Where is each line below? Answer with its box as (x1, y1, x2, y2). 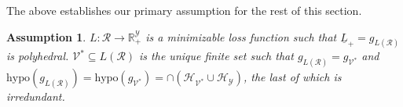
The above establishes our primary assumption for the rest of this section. (6, 2, 362, 18)
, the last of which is (243, 69, 342, 85)
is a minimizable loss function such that (145, 28, 337, 45)
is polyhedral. (6, 48, 69, 64)
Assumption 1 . (6, 28, 86, 45)
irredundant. (6, 88, 65, 105)
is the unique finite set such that (139, 48, 294, 64)
